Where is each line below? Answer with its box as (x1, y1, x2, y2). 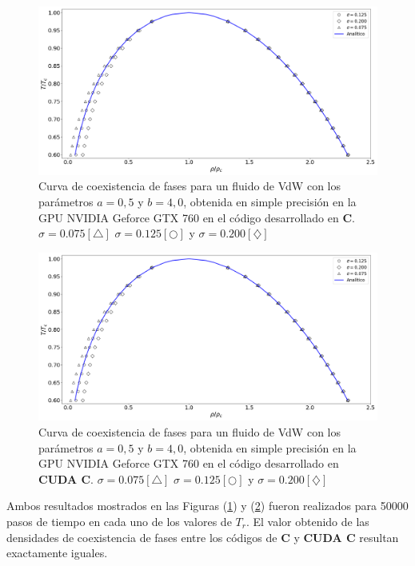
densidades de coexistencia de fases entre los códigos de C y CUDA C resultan (6, 528, 399, 545)
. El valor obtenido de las (245, 513, 369, 530)
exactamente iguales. (6, 544, 108, 561)
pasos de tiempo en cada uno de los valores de (6, 513, 232, 530)
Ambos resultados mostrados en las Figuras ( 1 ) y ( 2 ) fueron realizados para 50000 (6, 497, 409, 514)
